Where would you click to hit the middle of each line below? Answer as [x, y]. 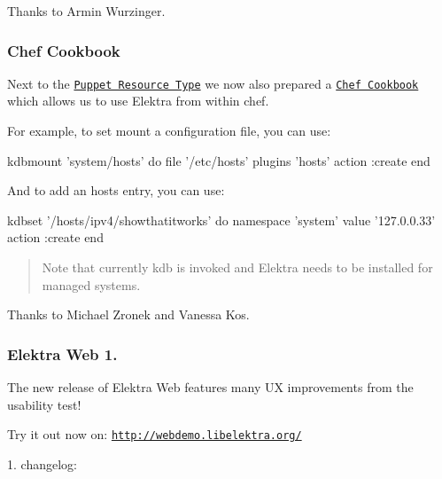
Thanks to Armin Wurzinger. [86, 11]
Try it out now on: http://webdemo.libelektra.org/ [155, 434]
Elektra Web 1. [62, 353]
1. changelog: [42, 463]
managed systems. [91, 284]
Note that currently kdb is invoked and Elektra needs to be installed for [237, 267]
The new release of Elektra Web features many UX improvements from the [210, 387]
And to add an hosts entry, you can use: [116, 190]
